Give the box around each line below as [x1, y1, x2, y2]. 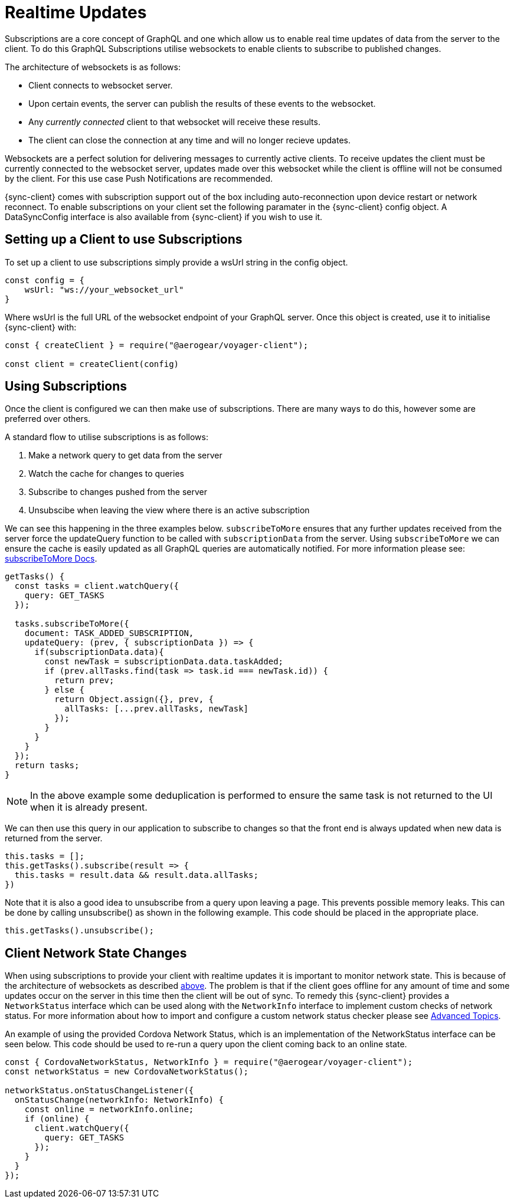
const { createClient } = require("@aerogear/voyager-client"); [5, 340, 309, 350]
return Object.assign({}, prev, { [54, 694, 214, 704]
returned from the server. [5, 833, 103, 844]
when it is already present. [30, 801, 148, 814]
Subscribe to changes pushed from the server [28, 487, 207, 497]
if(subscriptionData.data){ [34, 647, 164, 657]
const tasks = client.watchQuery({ [14, 581, 179, 591]
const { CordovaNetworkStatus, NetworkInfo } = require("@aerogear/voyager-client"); [5, 1057, 413, 1067]
